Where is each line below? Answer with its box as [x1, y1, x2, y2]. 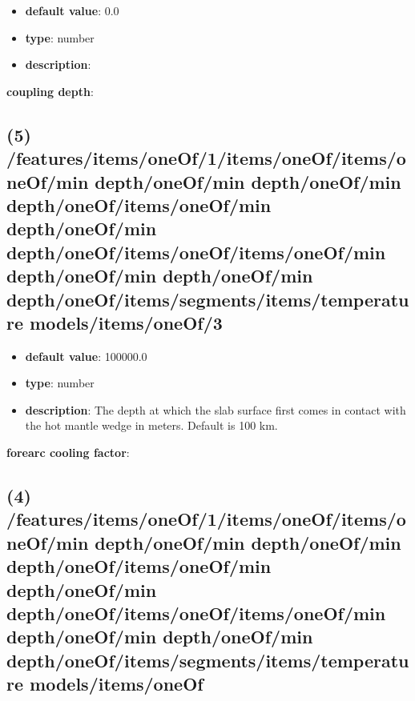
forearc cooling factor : [6, 444, 130, 461]
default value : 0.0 [25, 2, 119, 18]
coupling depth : [6, 82, 94, 99]
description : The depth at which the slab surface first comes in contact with [25, 401, 406, 418]
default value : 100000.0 [25, 347, 147, 364]
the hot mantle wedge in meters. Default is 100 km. [25, 417, 278, 434]
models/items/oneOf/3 [30, 310, 223, 334]
